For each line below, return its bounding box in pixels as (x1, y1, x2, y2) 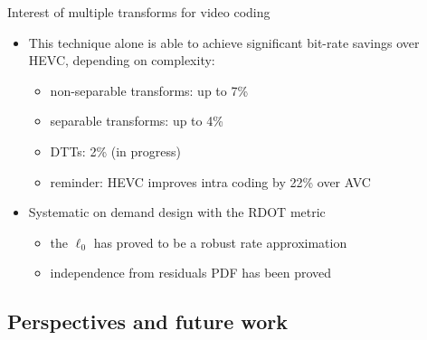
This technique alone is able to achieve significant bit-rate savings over (28, 33, 420, 52)
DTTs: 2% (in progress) (50, 141, 181, 160)
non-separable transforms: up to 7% (50, 80, 249, 99)
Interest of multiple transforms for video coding (7, 3, 270, 21)
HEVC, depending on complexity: (28, 51, 215, 70)
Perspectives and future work (7, 307, 288, 335)
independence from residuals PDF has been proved (50, 263, 332, 282)
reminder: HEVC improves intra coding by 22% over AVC (50, 172, 371, 191)
